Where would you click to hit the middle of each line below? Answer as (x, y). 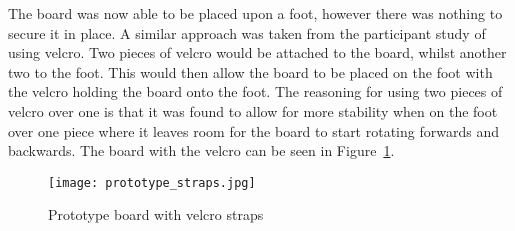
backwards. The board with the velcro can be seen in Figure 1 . (201, 150)
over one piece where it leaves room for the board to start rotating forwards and (253, 130)
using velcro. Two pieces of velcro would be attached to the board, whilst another (257, 52)
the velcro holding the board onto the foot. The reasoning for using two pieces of (255, 91)
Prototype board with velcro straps (156, 214)
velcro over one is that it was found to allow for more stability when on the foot (253, 110)
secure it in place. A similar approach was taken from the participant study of (247, 32)
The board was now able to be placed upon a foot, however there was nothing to (255, 13)
